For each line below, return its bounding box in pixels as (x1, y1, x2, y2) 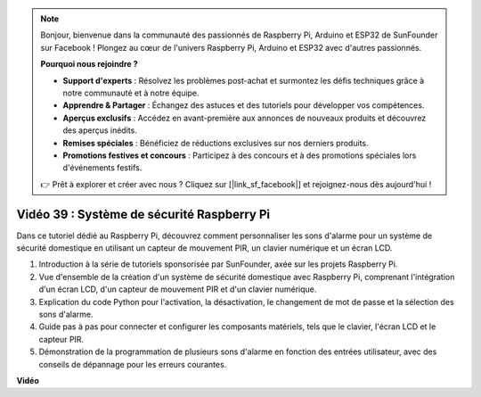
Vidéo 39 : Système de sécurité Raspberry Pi (16, 206, 271, 222)
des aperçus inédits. (62, 125, 137, 136)
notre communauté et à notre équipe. (62, 87, 200, 98)
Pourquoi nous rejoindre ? (40, 59, 138, 70)
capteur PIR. (38, 334, 85, 344)
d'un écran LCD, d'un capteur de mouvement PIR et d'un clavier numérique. (38, 284, 317, 294)
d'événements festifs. (62, 162, 143, 173)
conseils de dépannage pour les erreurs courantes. (38, 359, 227, 369)
